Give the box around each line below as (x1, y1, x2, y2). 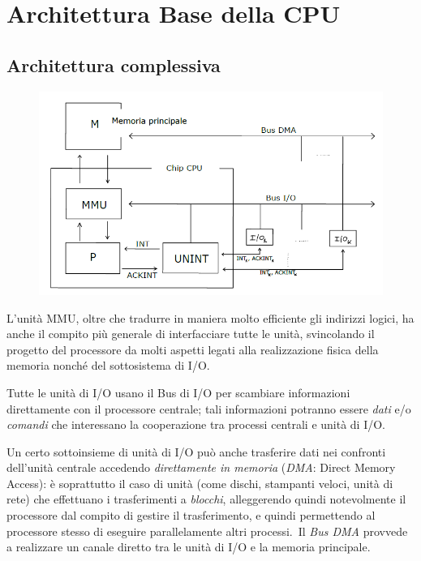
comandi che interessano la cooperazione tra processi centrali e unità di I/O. (6, 416, 386, 433)
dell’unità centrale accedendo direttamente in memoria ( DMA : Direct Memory (6, 459, 396, 476)
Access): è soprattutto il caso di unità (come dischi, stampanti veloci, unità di (6, 474, 393, 491)
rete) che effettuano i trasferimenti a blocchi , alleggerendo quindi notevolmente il (6, 490, 406, 507)
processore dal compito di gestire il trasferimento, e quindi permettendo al (6, 507, 376, 524)
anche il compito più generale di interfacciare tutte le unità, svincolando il (6, 325, 375, 342)
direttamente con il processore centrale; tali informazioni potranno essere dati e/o (6, 400, 411, 417)
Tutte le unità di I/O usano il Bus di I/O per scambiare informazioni (6, 383, 350, 400)
